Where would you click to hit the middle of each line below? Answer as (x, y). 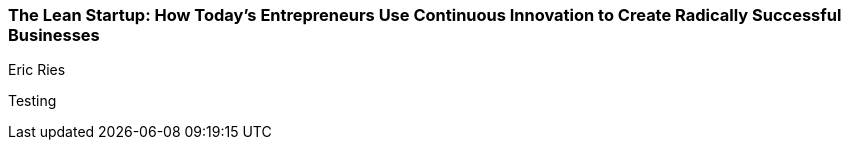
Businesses (54, 35)
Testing (32, 101)
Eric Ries (37, 70)
